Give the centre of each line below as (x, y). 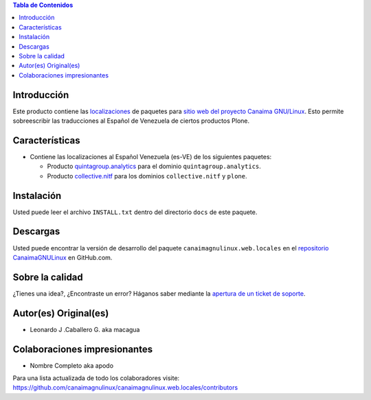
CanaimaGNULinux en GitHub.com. (63, 257)
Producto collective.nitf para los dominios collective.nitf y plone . (147, 176)
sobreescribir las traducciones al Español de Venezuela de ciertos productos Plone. (131, 121)
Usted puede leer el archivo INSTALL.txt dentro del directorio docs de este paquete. (135, 212)
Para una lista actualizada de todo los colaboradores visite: (96, 378)
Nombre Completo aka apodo (71, 365)
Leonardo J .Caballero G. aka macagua (85, 329)
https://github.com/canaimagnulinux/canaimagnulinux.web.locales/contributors (125, 388)
